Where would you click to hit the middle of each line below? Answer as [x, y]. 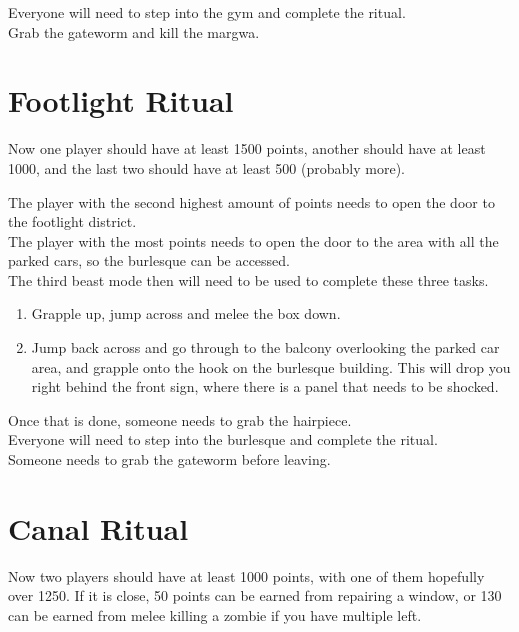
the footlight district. [72, 221]
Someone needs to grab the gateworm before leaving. [169, 459]
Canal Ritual [98, 527]
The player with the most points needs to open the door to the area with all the [253, 240]
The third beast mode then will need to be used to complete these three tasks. [248, 279]
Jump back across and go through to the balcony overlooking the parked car [265, 347]
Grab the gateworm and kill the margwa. [134, 31]
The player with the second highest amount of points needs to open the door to [251, 201]
